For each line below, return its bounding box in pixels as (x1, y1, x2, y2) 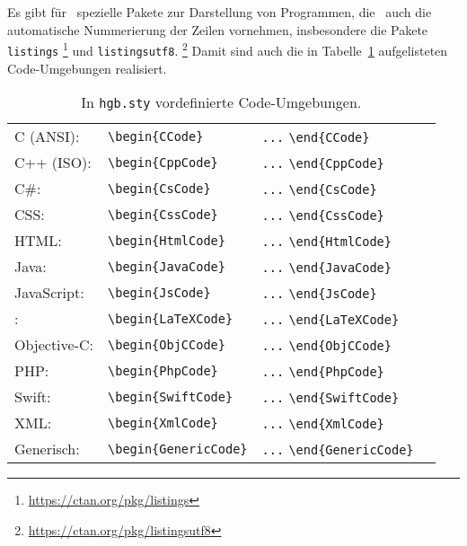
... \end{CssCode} (261, 208, 384, 224)
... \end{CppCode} (261, 156, 384, 172)
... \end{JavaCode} (261, 260, 392, 276)
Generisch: (14, 438, 80, 460)
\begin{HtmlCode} (108, 233, 225, 248)
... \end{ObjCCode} (261, 339, 392, 354)
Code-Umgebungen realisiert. (7, 58, 167, 77)
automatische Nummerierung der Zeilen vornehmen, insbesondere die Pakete (7, 20, 428, 39)
